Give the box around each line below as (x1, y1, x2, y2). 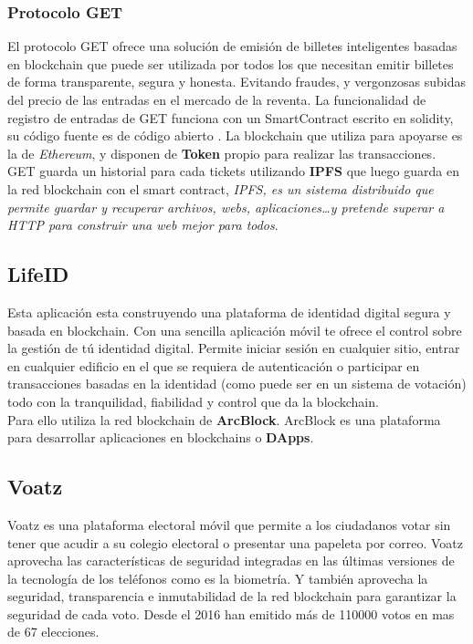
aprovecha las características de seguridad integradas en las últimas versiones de (7, 551, 455, 570)
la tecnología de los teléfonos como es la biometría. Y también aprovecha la (7, 568, 428, 587)
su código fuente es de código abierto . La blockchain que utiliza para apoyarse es (7, 126, 463, 145)
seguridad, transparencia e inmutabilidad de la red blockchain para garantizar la (7, 587, 457, 606)
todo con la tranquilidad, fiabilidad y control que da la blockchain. (7, 391, 379, 410)
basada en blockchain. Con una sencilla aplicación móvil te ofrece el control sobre (7, 320, 462, 339)
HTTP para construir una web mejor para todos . (7, 215, 279, 234)
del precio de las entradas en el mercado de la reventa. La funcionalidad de (7, 90, 426, 109)
